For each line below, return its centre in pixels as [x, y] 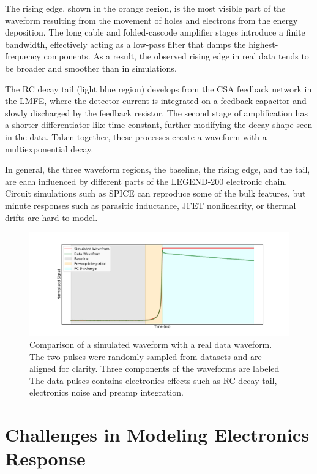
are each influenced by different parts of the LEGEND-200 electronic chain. [146, 181]
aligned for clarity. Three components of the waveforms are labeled [155, 368]
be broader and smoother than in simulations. [91, 68]
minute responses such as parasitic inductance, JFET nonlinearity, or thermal [151, 205]
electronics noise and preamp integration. [106, 392]
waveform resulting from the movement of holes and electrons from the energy [151, 20]
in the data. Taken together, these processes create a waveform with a [136, 136]
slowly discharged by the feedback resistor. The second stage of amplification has [156, 112]
